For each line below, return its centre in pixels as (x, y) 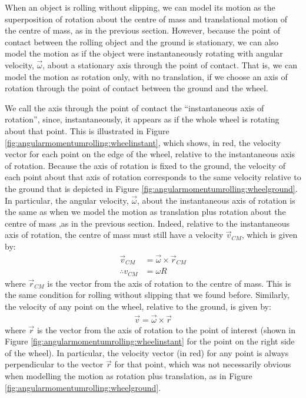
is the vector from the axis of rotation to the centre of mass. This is (169, 283)
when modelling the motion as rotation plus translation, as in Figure (129, 376)
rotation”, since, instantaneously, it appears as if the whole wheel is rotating (142, 119)
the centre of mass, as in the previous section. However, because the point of (142, 30)
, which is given (270, 235)
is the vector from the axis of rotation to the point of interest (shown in (166, 329)
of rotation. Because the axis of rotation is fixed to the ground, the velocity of (145, 165)
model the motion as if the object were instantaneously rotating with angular (144, 53)
